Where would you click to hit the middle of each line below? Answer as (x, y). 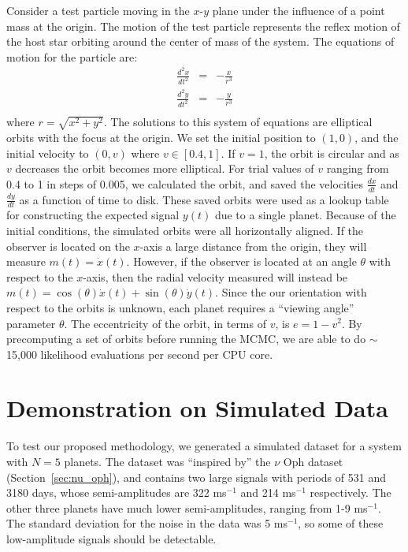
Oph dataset (313, 461)
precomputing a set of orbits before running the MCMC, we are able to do (186, 339)
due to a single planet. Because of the (305, 215)
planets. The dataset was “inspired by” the (167, 461)
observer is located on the (68, 246)
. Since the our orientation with (291, 292)
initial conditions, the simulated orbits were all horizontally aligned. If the (185, 230)
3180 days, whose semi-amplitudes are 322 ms (117, 492)
